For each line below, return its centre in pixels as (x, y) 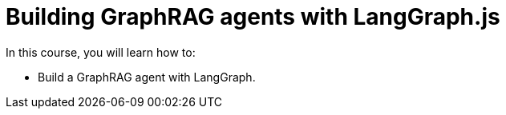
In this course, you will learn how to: (101, 52)
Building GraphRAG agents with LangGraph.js (253, 17)
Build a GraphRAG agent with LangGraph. (147, 77)
